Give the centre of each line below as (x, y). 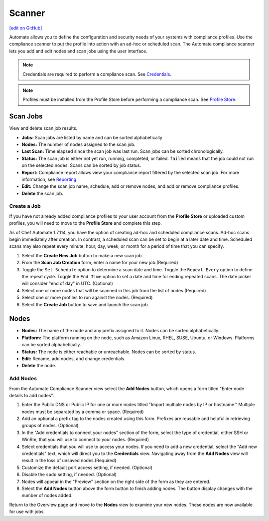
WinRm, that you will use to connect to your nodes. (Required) (85, 440)
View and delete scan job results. (43, 128)
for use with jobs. (27, 512)
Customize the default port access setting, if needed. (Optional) (87, 468)
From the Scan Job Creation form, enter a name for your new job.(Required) (100, 263)
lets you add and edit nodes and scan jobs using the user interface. (78, 51)
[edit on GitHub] (26, 28)
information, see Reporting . (50, 179)
